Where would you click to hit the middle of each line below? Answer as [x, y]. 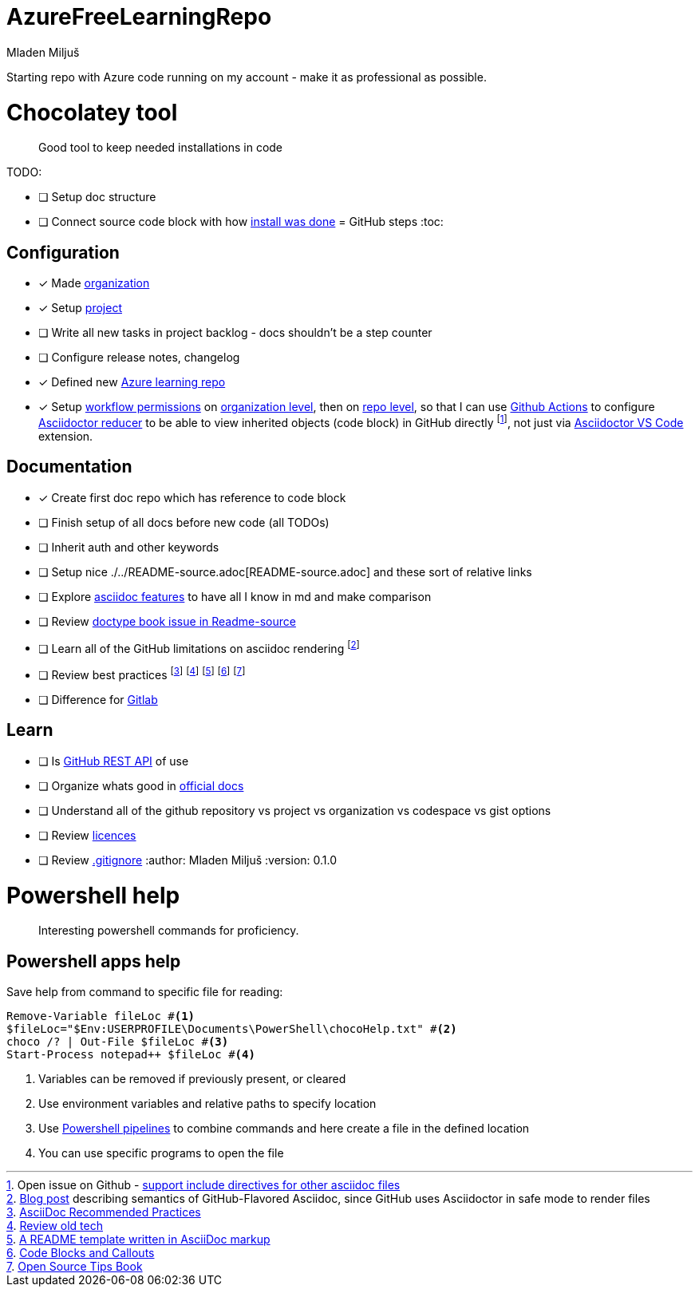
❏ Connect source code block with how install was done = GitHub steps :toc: [241, 222]
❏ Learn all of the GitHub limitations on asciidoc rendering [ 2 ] [199, 647]
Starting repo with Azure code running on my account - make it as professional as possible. [247, 77]
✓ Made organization [94, 283]
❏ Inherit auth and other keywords [129, 547]
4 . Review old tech [55, 1226]
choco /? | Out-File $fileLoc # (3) [118, 1042]
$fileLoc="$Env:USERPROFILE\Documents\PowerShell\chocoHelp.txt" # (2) [232, 1029]
